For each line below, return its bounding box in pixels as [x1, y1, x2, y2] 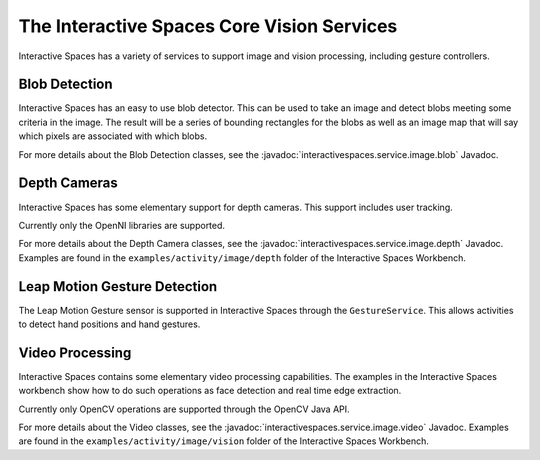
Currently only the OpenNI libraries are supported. [18, 219, 225, 231]
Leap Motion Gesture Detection [18, 278, 218, 295]
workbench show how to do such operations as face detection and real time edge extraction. [18, 385, 402, 397]
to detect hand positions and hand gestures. [18, 318, 201, 330]
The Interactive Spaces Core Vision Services [18, 15, 398, 37]
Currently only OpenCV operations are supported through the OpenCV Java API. [18, 403, 350, 415]
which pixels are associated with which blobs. [18, 130, 208, 142]
